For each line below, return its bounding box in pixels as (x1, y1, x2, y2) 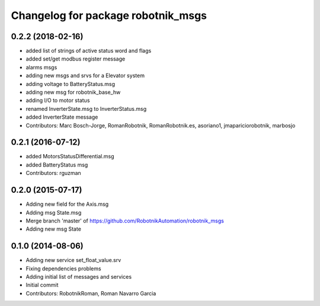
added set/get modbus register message (25, 55, 126, 62)
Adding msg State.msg (25, 209, 82, 216)
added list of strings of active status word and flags (25, 47, 152, 55)
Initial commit (25, 282, 59, 289)
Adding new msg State (25, 225, 81, 232)
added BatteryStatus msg (25, 161, 88, 168)
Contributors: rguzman (25, 170, 81, 177)
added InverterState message (25, 113, 98, 121)
